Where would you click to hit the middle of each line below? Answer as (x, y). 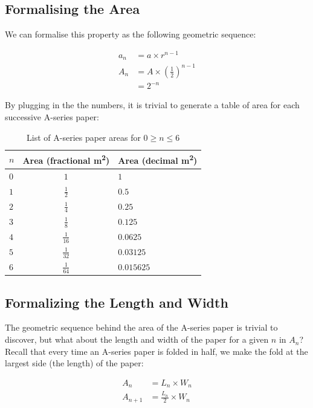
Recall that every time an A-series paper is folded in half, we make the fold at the (156, 351)
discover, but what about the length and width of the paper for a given (137, 339)
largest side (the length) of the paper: (74, 363)
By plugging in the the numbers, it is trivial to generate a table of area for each (152, 105)
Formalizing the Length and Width (117, 302)
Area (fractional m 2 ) (66, 159)
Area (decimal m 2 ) (158, 159)
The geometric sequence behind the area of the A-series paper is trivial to (141, 327)
